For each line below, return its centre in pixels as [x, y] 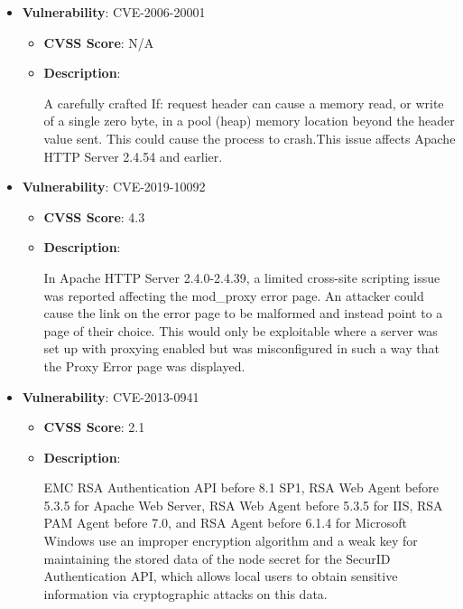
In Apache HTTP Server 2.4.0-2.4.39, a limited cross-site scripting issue [242, 277]
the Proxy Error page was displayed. [144, 365]
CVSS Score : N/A [99, 42]
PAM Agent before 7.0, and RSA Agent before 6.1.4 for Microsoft [225, 523]
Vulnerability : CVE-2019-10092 [114, 187]
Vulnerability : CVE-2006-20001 [114, 12]
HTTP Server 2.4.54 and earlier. [133, 156]
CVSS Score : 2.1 [94, 427]
